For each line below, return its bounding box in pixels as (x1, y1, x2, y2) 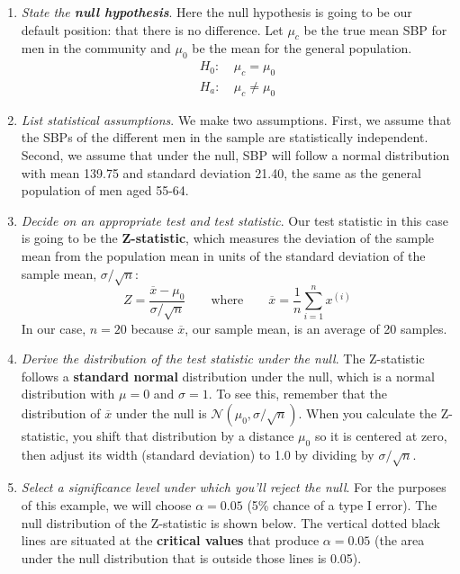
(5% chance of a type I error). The (247, 496, 437, 515)
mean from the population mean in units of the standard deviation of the (21, 247, 426, 265)
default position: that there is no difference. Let (21, 20, 284, 39)
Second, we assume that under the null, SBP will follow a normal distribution (21, 146, 450, 165)
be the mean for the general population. (192, 39, 412, 58)
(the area (374, 531, 425, 550)
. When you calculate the (298, 403, 437, 422)
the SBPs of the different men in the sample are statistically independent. (21, 128, 428, 147)
